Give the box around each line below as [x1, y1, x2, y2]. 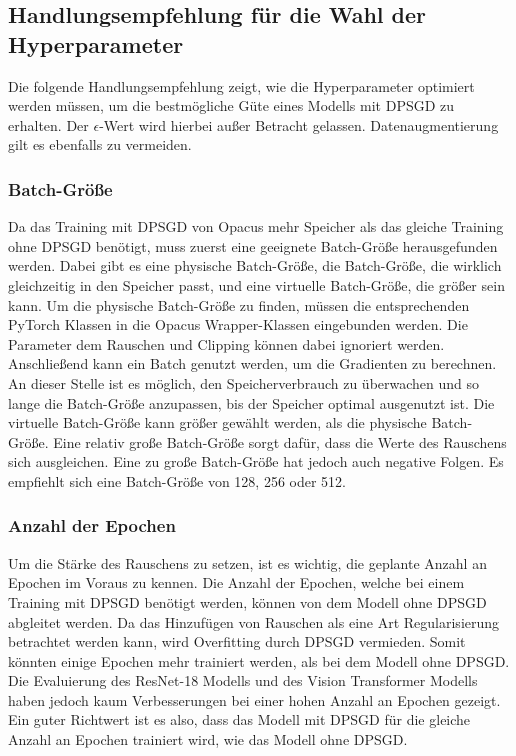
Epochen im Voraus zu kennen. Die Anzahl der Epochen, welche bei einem [8, 572, 465, 593]
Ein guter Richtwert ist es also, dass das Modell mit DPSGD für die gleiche [8, 709, 471, 730]
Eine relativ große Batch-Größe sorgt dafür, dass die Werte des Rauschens [53, 431, 507, 452]
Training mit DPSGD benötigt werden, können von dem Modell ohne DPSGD [8, 591, 487, 612]
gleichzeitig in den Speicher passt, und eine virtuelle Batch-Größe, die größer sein [8, 274, 505, 295]
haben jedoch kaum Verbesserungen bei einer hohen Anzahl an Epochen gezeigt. [8, 689, 501, 710]
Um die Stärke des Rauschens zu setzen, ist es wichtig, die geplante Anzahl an [8, 552, 487, 573]
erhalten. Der [8, 114, 89, 135]
